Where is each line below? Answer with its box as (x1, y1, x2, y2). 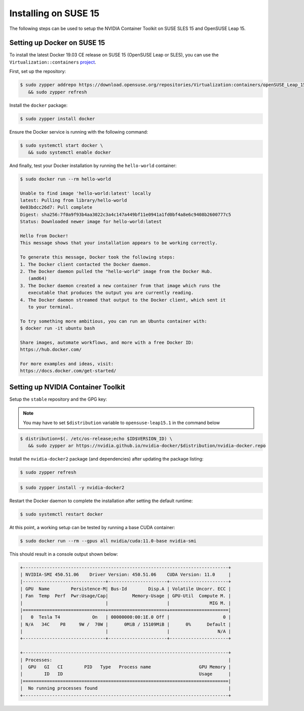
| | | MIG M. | (20, 600, 232, 606)
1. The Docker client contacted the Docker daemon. (20, 262, 151, 267)
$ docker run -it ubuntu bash (20, 326, 95, 331)
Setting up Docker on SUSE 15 (9, 39, 105, 47)
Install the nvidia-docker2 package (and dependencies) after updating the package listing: (9, 456, 204, 462)
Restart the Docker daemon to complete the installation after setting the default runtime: (9, 498, 193, 504)
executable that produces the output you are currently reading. (28, 290, 194, 296)
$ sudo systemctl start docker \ (20, 142, 103, 148)
